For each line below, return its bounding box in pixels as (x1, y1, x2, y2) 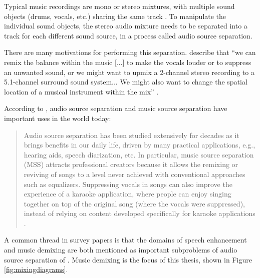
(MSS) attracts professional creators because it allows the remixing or (24, 159, 238, 169)
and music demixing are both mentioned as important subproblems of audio (4, 244, 237, 255)
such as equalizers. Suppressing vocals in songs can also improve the (24, 178, 232, 189)
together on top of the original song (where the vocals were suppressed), (24, 198, 245, 208)
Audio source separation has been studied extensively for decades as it (24, 129, 239, 140)
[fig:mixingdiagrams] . (4, 264, 68, 274)
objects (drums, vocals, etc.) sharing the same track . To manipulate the (4, 10, 226, 21)
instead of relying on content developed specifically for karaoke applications (24, 208, 255, 218)
